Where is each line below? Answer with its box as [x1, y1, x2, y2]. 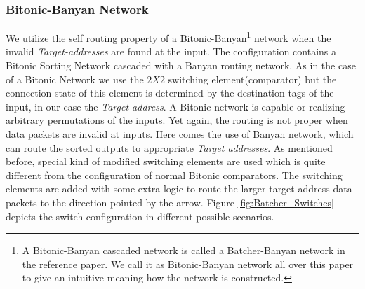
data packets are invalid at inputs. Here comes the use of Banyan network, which [6, 127, 354, 141]
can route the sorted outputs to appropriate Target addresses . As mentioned [6, 140, 333, 155]
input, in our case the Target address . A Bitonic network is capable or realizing [6, 99, 345, 113]
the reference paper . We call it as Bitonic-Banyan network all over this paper [22, 256, 354, 271]
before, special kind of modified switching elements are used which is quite [6, 154, 326, 169]
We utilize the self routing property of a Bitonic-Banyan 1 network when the [6, 29, 331, 45]
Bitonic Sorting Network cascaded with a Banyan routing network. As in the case [6, 58, 356, 73]
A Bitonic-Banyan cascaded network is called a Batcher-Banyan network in [22, 243, 345, 258]
